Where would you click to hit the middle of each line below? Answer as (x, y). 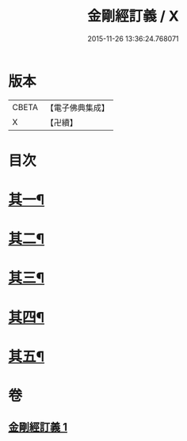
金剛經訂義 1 (38, 427)
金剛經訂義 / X (133, 16)
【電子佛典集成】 (77, 108)
